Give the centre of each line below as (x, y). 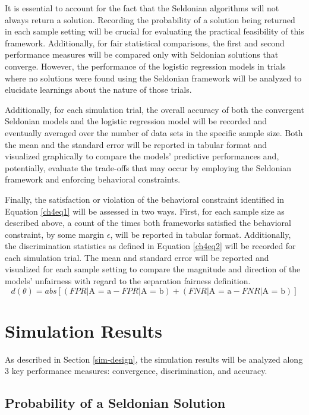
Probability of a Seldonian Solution (115, 403)
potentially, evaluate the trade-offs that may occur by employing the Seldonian (148, 167)
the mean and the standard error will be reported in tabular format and (136, 144)
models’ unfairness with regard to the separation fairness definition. (128, 281)
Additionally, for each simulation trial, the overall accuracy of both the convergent (154, 109)
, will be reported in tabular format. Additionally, (201, 234)
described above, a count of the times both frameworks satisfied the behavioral (148, 223)
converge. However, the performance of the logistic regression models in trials (145, 66)
